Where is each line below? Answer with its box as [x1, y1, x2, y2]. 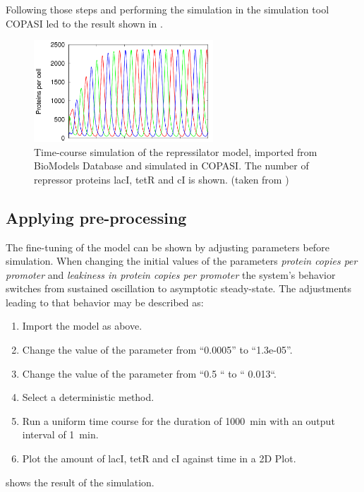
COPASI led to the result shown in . [6, 16, 163, 30]
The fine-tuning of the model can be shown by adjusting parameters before [6, 239, 329, 254]
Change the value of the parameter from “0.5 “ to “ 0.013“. [22, 366, 277, 380]
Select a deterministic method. [22, 390, 154, 404]
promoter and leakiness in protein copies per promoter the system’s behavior [6, 267, 336, 282]
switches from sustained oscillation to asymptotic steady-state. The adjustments [6, 281, 351, 296]
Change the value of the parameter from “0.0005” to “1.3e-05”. [22, 342, 293, 357]
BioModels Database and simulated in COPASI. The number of [34, 158, 309, 173]
